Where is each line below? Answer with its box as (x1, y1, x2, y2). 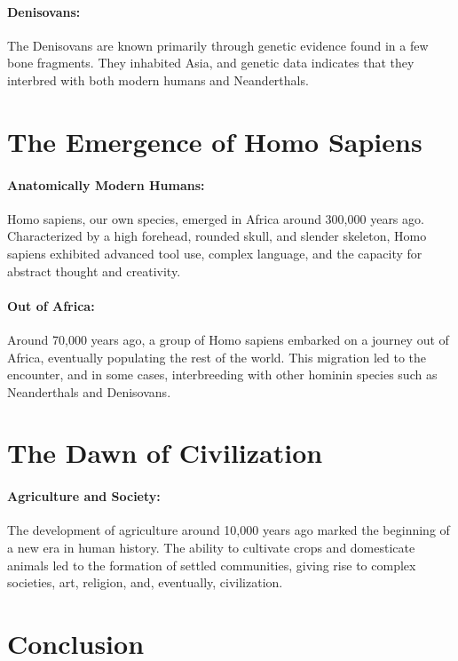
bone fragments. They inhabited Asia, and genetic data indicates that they (7, 53, 415, 72)
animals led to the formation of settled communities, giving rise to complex (7, 555, 416, 574)
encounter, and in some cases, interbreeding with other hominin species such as (7, 365, 438, 384)
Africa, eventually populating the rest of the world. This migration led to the (7, 347, 427, 366)
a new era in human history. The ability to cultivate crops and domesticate (7, 538, 415, 557)
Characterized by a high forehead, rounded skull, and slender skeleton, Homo (7, 227, 427, 245)
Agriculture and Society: (7, 487, 161, 506)
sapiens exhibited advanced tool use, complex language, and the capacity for (7, 243, 422, 262)
